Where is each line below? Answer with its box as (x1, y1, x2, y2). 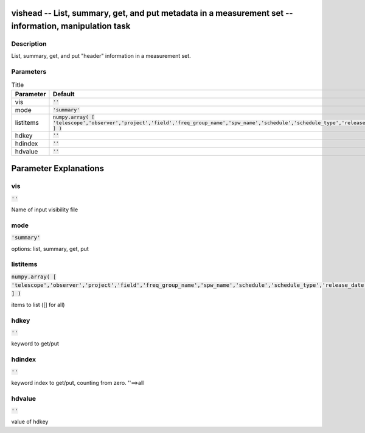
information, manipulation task (11, 21, 131, 32)
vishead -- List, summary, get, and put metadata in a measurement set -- (11, 8, 293, 18)
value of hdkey (11, 418, 49, 426)
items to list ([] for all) (11, 301, 65, 308)
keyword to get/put (11, 340, 59, 347)
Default (52, 90, 75, 98)
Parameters (11, 68, 47, 76)
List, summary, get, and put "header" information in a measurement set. (11, 52, 191, 60)
